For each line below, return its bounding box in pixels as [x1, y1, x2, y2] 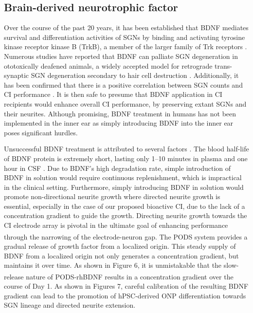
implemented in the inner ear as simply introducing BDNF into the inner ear [4, 118, 234, 128]
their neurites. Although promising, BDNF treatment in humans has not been [4, 108, 236, 118]
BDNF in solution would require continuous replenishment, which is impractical [4, 172, 242, 183]
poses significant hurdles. [4, 127, 78, 137]
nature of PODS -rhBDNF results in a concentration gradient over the [26, 271, 234, 281]
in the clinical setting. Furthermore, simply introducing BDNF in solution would [4, 182, 244, 192]
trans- [215, 60, 232, 71]
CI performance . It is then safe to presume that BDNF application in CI [4, 89, 222, 99]
